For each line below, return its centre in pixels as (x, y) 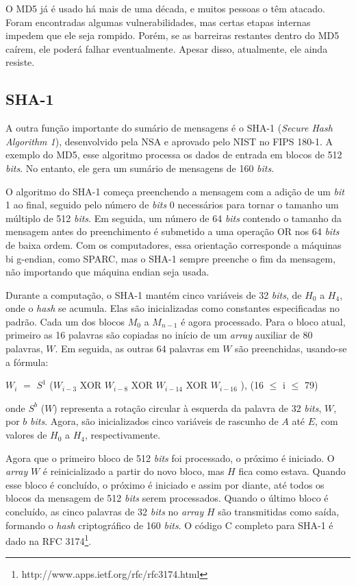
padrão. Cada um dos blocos (65, 321)
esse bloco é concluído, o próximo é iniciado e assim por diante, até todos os (165, 484)
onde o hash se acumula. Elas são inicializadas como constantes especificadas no (173, 308)
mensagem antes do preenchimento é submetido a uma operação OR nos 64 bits (173, 231)
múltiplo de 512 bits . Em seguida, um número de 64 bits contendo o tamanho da (174, 218)
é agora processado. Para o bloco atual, (263, 321)
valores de (26, 435)
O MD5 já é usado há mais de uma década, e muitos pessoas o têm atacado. (165, 8)
